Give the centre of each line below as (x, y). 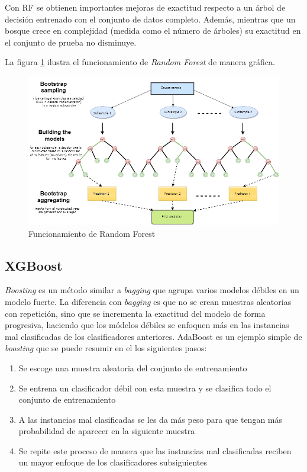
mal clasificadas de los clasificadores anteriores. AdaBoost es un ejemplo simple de (153, 336)
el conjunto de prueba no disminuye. (71, 42)
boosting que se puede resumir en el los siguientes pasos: (106, 348)
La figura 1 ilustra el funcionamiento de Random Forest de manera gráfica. (140, 62)
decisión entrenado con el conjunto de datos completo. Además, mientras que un (150, 19)
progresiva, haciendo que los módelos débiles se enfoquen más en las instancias (147, 325)
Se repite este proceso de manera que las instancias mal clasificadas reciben (155, 450)
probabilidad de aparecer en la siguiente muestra (107, 431)
